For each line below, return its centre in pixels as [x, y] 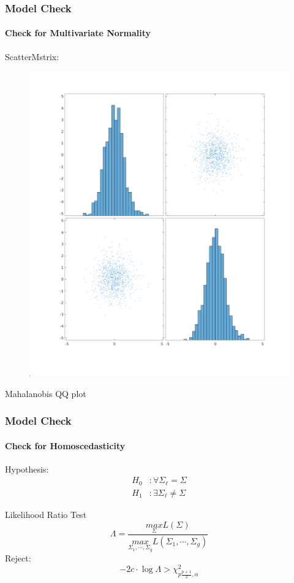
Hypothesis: [27, 469]
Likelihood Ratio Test [46, 514]
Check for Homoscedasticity [65, 445]
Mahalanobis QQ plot [46, 393]
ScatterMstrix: [32, 56]
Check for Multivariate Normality [78, 33]
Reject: [18, 558]
